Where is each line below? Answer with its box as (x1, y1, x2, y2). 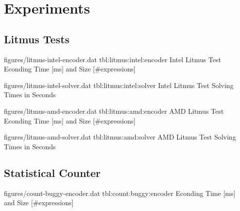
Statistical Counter (4, 165, 101, 180)
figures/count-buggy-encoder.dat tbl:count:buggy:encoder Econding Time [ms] (4, 188, 236, 198)
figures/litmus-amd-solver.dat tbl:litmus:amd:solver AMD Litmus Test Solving (4, 132, 236, 142)
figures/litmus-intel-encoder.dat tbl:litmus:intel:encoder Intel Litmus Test (4, 54, 221, 64)
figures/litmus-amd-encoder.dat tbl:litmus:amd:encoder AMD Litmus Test (4, 105, 224, 116)
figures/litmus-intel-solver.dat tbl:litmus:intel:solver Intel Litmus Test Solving (4, 80, 234, 90)
